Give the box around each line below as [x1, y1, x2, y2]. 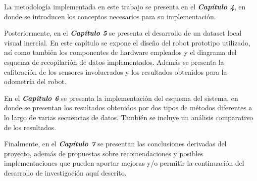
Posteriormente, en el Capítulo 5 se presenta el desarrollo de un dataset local [4, 28, 242, 38]
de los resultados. [4, 122, 56, 132]
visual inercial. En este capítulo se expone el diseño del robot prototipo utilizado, [4, 37, 251, 47]
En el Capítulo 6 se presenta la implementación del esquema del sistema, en [4, 92, 238, 103]
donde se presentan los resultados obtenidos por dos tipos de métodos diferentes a [4, 102, 253, 113]
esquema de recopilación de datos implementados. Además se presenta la [4, 56, 224, 67]
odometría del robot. [4, 76, 67, 87]
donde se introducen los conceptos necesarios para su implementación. [4, 11, 216, 21]
